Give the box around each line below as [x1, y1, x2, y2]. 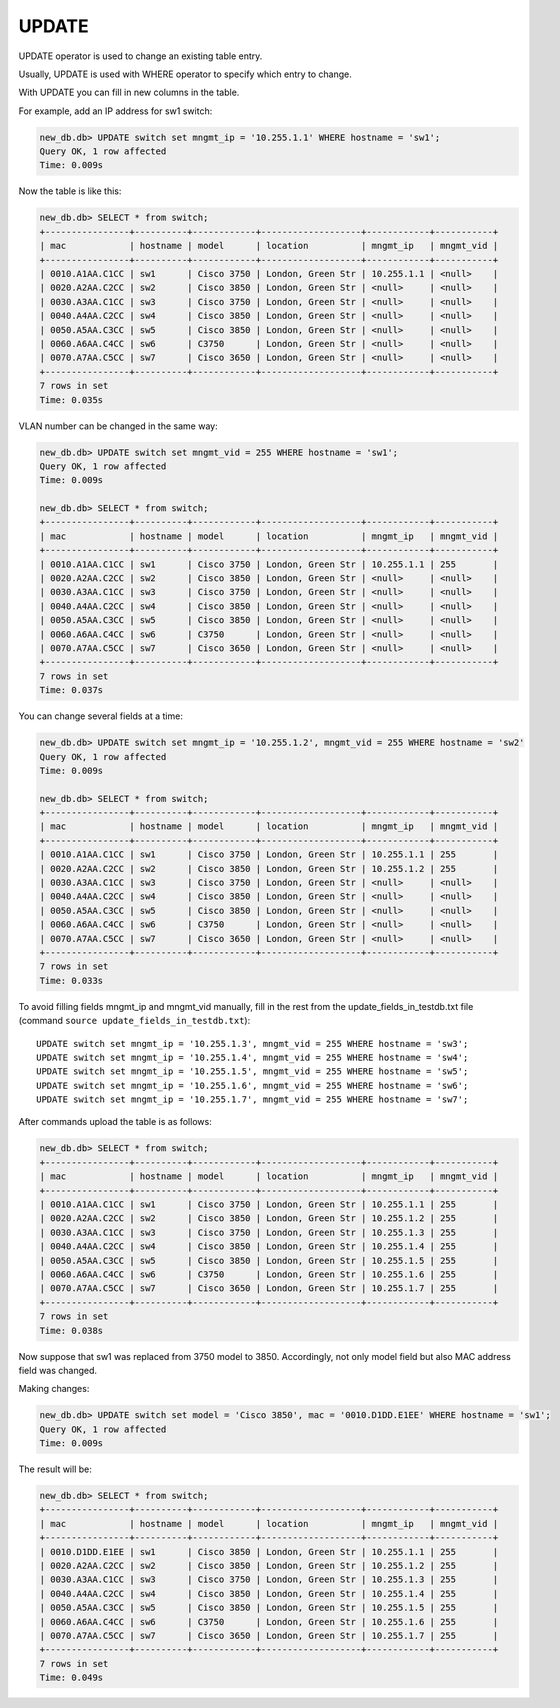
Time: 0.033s [39, 975, 104, 986]
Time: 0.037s [39, 685, 104, 696]
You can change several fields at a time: [18, 710, 184, 722]
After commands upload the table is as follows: [18, 1116, 212, 1128]
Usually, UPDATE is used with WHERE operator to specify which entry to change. [18, 68, 352, 80]
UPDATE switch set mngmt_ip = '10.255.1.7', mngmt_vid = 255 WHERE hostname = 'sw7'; [36, 1094, 469, 1105]
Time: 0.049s [39, 1672, 104, 1684]
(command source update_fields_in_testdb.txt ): [18, 1015, 251, 1027]
